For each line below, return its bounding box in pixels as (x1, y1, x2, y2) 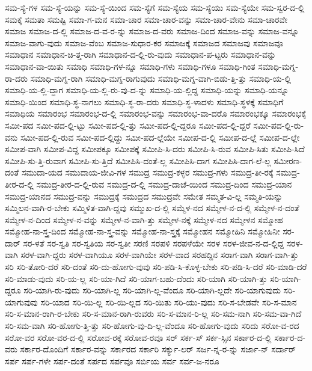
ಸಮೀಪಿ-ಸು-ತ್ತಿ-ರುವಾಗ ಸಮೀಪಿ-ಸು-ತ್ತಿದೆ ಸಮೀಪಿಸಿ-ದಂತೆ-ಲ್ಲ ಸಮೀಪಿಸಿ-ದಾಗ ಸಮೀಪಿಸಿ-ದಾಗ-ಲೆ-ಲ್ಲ (5, 154, 271, 167)
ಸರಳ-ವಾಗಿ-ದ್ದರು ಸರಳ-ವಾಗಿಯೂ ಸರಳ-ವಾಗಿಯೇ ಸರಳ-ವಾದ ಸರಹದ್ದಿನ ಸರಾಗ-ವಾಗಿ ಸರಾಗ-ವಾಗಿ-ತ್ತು (20, 248, 299, 261)
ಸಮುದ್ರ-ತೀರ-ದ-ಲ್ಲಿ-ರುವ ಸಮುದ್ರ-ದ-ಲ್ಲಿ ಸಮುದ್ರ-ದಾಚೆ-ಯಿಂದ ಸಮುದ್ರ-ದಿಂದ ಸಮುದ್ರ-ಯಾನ (36, 177, 292, 190)
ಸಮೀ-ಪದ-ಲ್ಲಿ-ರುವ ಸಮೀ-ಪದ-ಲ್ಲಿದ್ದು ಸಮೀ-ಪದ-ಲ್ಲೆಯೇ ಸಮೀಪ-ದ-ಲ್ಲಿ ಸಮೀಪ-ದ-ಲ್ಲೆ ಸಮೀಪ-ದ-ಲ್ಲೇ (20, 130, 300, 143)
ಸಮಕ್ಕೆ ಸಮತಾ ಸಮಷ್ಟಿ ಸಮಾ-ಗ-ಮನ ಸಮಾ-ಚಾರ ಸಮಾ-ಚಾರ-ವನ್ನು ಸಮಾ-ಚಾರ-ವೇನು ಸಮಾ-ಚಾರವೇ (5, 13, 287, 25)
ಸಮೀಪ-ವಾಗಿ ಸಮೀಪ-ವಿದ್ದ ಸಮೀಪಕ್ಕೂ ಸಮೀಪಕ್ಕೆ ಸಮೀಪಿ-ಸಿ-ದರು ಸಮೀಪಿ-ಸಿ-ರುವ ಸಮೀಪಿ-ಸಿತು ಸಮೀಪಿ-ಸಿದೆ (5, 143, 305, 155)
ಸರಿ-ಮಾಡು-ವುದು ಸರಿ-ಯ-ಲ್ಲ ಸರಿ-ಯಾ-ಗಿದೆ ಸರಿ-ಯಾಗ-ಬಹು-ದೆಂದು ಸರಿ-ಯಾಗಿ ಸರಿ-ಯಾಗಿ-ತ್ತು (5, 272, 268, 284)
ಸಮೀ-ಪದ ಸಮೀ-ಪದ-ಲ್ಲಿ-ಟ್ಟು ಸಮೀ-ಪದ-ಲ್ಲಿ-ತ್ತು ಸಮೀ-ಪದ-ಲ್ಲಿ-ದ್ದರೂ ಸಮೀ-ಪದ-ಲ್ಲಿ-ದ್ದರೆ (5, 118, 251, 131)
